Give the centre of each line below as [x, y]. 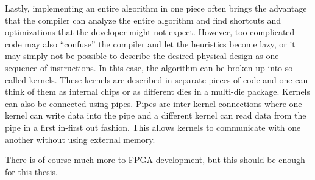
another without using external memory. [80, 139]
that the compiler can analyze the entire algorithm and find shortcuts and [143, 20]
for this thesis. [31, 171]
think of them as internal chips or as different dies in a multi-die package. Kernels [158, 92]
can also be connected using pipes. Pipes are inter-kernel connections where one [154, 103]
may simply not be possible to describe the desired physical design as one [142, 56]
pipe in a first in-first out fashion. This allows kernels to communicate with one [153, 127]
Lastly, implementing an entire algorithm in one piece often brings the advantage [156, 8]
